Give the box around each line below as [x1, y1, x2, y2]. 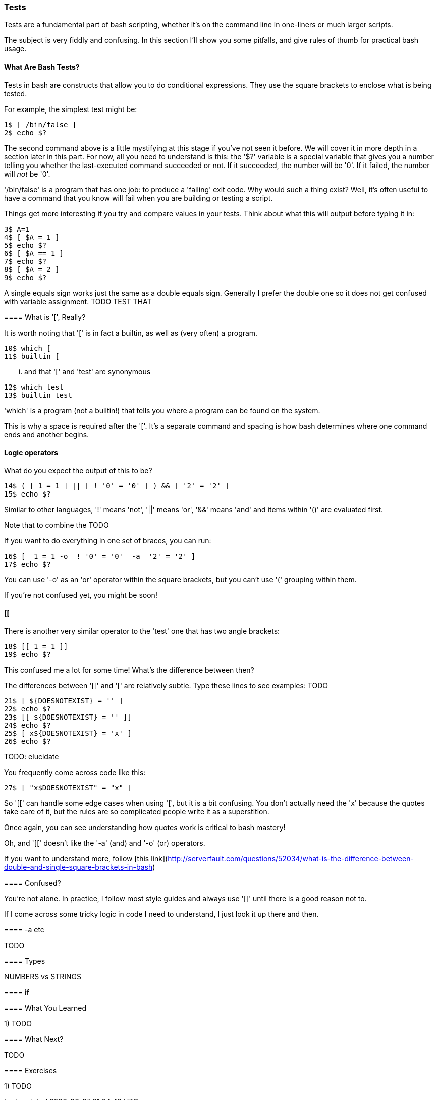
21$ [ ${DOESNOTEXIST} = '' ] [4, 697, 124, 705]
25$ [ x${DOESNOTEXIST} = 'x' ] [4, 729, 132, 738]
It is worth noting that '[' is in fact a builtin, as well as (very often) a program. [4, 328, 258, 337]
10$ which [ [4, 344, 51, 352]
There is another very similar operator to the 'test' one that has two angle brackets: [4, 627, 280, 636]
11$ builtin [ [4, 352, 60, 360]
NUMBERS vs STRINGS [4, 972, 82, 981]
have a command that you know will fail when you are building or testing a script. [4, 193, 273, 202]
